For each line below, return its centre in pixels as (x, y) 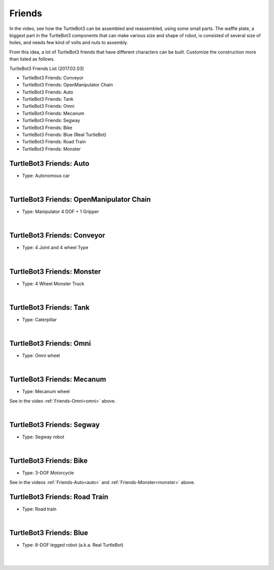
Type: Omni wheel (41, 355)
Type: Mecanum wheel (46, 392)
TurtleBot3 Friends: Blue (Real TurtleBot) (64, 135)
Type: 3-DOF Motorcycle (48, 473)
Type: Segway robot (43, 437)
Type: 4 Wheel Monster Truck (53, 283)
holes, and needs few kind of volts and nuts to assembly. (69, 43)
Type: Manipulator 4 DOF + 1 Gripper (60, 212)
